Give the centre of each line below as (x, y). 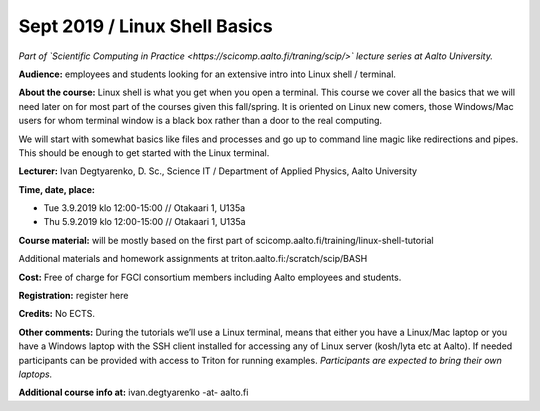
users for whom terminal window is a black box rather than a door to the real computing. (200, 121)
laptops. (35, 374)
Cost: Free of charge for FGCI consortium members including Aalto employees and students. (210, 277)
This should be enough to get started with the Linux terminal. (144, 152)
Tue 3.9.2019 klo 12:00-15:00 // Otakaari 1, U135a (144, 208)
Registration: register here (73, 296)
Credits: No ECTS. (56, 314)
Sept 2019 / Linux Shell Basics (146, 26)
